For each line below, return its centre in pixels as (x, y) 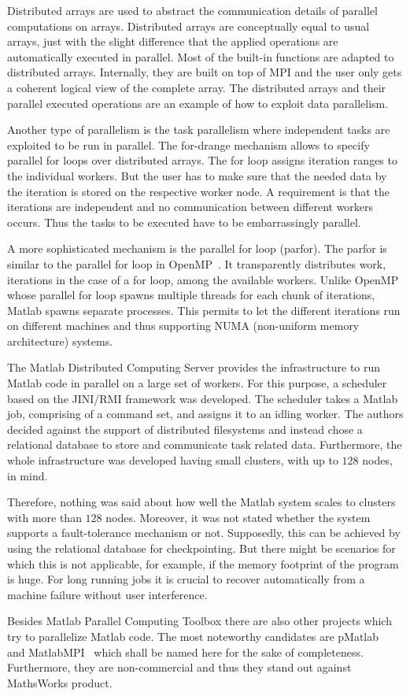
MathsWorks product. (60, 682)
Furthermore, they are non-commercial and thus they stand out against (179, 667)
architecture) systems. (60, 341)
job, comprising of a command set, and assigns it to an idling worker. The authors (205, 414)
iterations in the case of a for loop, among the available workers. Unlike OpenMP (203, 279)
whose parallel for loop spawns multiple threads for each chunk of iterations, (191, 295)
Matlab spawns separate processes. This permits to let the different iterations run (204, 310)
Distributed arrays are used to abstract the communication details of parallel (192, 10)
